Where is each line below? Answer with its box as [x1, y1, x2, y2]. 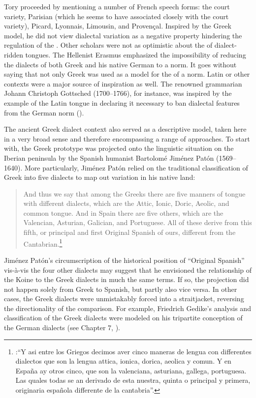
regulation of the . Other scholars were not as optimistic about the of [4, 40, 213, 50]
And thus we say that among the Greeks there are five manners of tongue [23, 188, 246, 199]
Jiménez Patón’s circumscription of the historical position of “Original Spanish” [4, 255, 245, 265]
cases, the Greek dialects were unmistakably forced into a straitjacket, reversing [4, 293, 244, 304]
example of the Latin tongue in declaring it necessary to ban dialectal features [4, 97, 240, 108]
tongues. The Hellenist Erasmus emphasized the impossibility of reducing [25, 49, 246, 59]
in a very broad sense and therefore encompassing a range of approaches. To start [4, 133, 250, 143]
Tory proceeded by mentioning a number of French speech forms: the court [4, 1, 230, 11]
